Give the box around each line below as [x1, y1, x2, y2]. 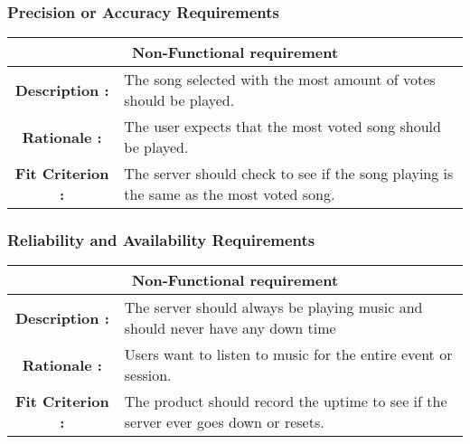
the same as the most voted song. [124, 184, 335, 205]
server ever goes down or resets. [124, 411, 324, 433]
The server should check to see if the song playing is [124, 163, 454, 184]
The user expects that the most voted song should [124, 116, 441, 137]
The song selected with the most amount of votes [124, 69, 436, 90]
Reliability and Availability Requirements [7, 229, 315, 251]
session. [124, 364, 172, 386]
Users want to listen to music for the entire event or [124, 344, 453, 365]
